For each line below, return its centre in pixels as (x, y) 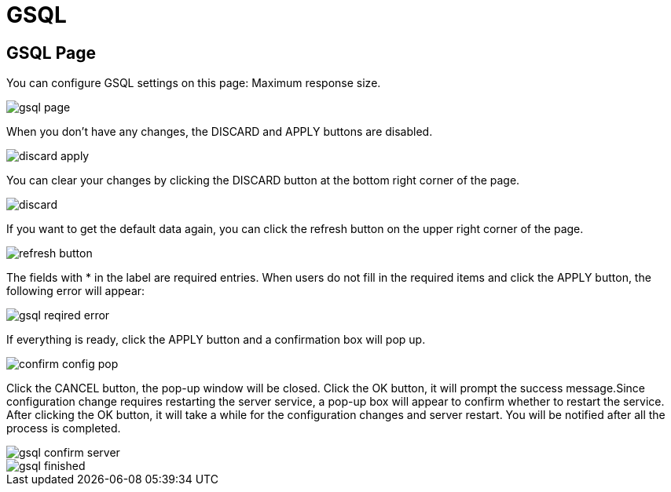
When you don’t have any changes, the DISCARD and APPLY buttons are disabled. (220, 132)
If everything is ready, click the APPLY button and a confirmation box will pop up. (216, 340)
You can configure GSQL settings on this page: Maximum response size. (194, 83)
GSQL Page (51, 53)
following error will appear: (76, 291)
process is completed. (64, 428)
